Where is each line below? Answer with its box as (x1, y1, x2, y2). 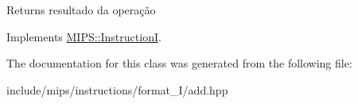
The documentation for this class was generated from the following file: (6, 55, 352, 71)
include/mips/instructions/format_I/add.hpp (6, 81, 228, 98)
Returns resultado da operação (6, 2, 156, 17)
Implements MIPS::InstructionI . (6, 28, 161, 44)
